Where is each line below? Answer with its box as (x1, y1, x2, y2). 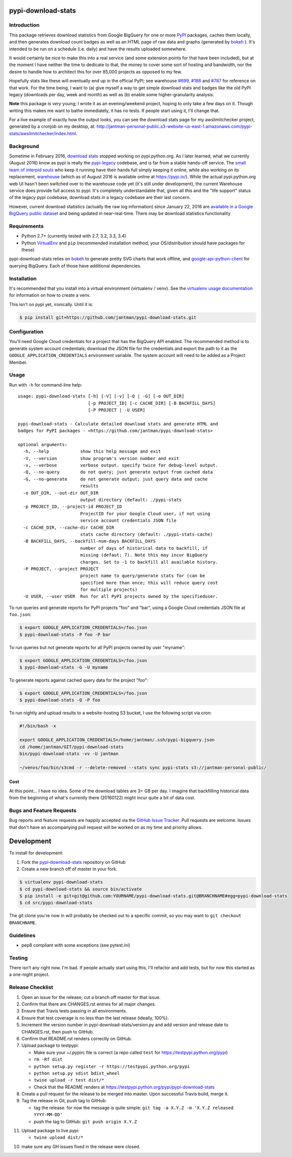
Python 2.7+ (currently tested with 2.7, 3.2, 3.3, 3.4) (21, 233, 126, 239)
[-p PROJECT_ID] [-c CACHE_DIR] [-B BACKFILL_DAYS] (88, 400, 216, 406)
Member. (9, 359, 28, 365)
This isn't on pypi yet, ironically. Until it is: (9, 301, 94, 307)
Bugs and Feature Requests (9, 807, 76, 814)
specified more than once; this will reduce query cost (80, 580, 219, 585)
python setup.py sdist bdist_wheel (34, 1070, 120, 1076)
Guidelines (9, 932, 36, 939)
